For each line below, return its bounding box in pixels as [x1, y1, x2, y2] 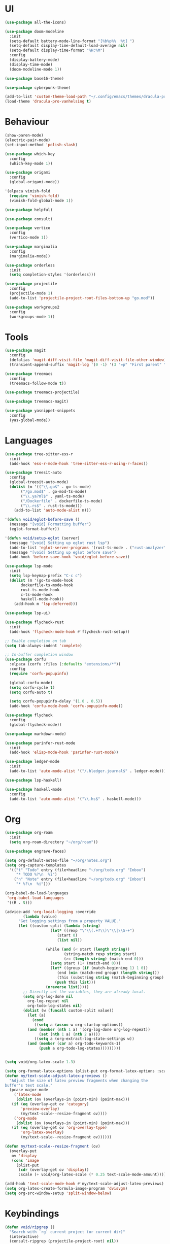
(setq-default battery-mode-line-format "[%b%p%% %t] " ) [9, 39, 135, 44]
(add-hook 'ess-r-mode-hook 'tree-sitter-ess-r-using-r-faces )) [9, 461, 148, 466]
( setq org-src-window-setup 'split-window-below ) [5, 1191, 112, 1196]
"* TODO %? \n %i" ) [16, 872, 57, 877]
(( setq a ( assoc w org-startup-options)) [34, 1022, 123, 1027]
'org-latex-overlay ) [20, 1130, 64, 1135]
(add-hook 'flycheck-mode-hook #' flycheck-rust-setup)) [9, 629, 130, 634]
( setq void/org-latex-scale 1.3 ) [5, 1059, 76, 1065]
